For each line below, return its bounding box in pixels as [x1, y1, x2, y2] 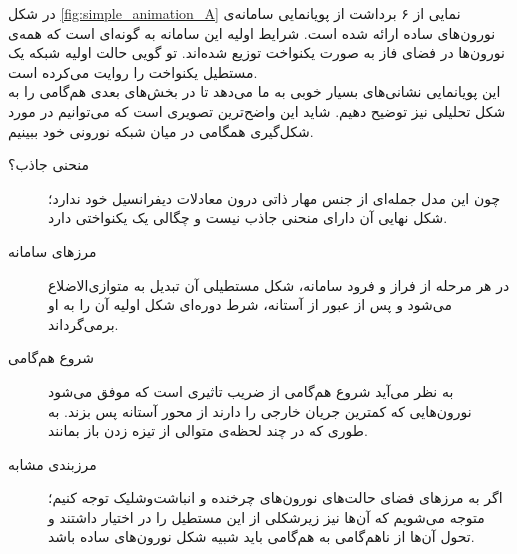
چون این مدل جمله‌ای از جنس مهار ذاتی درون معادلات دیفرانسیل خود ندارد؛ [48, 187, 501, 208]
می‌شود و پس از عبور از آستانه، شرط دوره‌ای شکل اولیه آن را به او [48, 294, 452, 315]
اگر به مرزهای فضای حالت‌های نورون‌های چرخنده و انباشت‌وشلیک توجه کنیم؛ [48, 487, 503, 508]
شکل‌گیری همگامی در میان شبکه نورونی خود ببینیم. [8, 120, 314, 141]
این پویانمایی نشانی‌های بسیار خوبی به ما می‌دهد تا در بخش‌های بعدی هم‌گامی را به [8, 81, 501, 102]
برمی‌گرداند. [48, 313, 119, 334]
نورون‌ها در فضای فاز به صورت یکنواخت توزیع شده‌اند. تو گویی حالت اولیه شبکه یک [8, 42, 505, 63]
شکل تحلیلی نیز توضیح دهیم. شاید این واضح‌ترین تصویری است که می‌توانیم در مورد [8, 100, 506, 121]
